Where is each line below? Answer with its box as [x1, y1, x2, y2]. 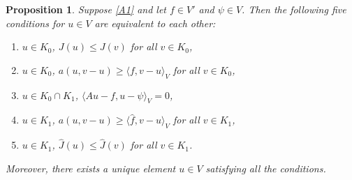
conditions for [6, 15, 65, 30]
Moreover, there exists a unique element [6, 160, 176, 175]
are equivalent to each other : [94, 15, 216, 30]
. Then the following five [242, 2, 346, 16]
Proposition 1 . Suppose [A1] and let [6, 2, 166, 16]
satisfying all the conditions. [205, 160, 326, 175]
